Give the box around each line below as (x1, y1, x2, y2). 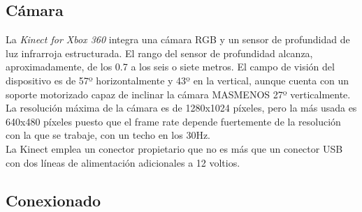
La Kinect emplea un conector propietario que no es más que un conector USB (6, 141, 343, 156)
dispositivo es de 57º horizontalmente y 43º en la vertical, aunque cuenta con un (6, 73, 349, 87)
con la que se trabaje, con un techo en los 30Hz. (6, 128, 210, 142)
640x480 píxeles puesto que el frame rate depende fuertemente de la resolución (6, 114, 341, 128)
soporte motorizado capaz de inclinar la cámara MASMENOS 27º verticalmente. (6, 86, 351, 101)
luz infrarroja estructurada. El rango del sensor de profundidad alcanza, (6, 45, 313, 60)
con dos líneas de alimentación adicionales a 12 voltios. (6, 155, 240, 169)
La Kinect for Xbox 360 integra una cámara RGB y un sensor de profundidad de (6, 32, 350, 47)
